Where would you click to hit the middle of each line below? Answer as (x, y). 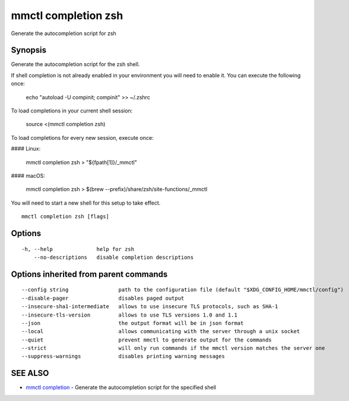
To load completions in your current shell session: (72, 111)
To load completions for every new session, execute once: (82, 137)
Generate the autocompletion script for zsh (64, 33)
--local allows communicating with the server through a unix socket (161, 331)
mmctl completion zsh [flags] (66, 217)
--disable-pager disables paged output (103, 298)
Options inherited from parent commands (89, 274)
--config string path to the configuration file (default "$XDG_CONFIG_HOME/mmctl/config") (183, 290)
